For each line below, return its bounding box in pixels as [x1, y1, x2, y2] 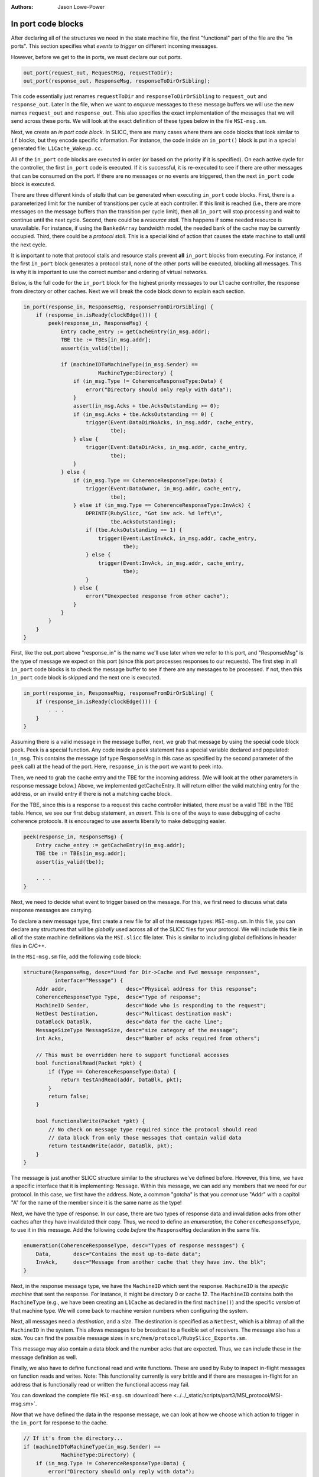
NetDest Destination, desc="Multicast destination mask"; [35, 1010, 233, 1017]
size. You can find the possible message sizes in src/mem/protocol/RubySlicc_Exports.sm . [11, 1334, 248, 1341]
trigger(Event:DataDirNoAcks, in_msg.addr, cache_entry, [86, 419, 254, 426]
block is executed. [11, 180, 56, 187]
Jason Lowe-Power [57, 4, 105, 10]
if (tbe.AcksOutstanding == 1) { [86, 526, 183, 533]
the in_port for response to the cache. [11, 1419, 108, 1426]
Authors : [11, 4, 34, 10]
